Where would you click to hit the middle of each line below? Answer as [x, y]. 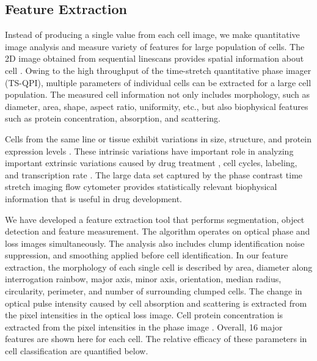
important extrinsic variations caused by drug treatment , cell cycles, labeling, [151, 163]
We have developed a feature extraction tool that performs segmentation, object [155, 219]
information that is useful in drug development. [93, 198]
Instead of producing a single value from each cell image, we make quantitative [152, 35]
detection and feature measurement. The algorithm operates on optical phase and [158, 231]
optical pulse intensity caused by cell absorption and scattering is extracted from [156, 303]
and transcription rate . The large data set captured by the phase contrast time [154, 174]
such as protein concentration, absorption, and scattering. [113, 118]
